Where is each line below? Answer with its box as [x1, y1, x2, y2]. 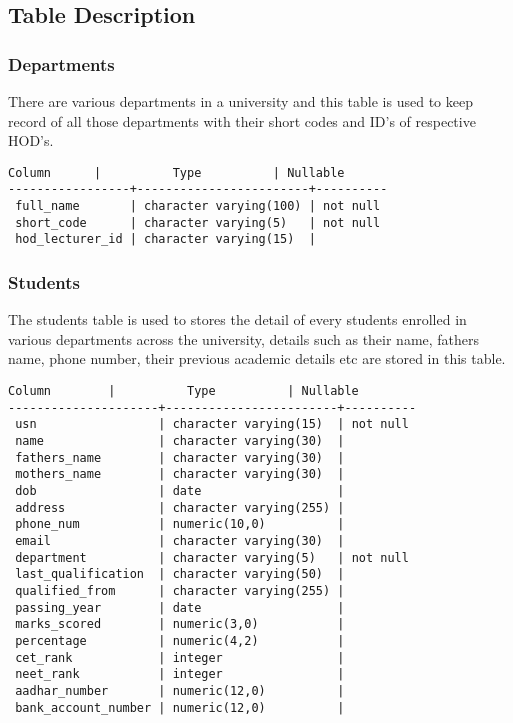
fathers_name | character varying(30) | [15, 450, 345, 465]
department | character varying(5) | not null [15, 550, 409, 565]
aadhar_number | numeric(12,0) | [15, 683, 345, 698]
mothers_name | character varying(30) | [15, 467, 345, 482]
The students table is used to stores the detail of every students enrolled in [8, 309, 467, 330]
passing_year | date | [15, 600, 345, 615]
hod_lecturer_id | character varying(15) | [15, 232, 316, 247]
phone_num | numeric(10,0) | [15, 517, 345, 532]
